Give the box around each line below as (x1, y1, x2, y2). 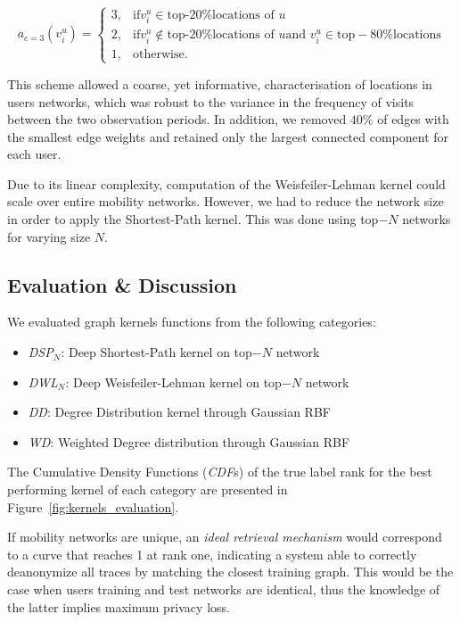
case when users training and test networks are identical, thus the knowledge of (7, 579, 440, 598)
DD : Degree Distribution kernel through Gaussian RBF (28, 402, 331, 421)
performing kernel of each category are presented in (7, 480, 288, 499)
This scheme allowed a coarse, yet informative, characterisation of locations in (7, 74, 432, 93)
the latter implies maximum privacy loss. (7, 597, 230, 616)
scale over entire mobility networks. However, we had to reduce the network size (7, 192, 444, 211)
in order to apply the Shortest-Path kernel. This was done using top (7, 210, 379, 228)
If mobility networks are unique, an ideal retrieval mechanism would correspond (7, 527, 442, 546)
